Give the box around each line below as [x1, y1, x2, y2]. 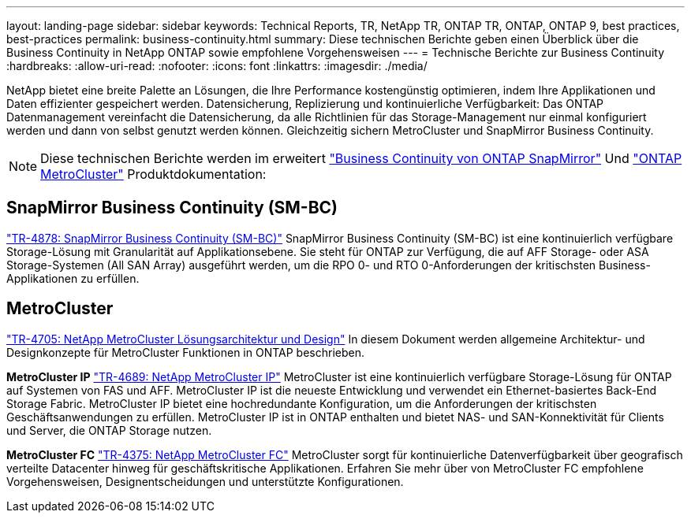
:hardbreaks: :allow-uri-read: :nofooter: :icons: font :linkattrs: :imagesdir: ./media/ [6, 59, 428, 72]
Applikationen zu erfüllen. [6, 271, 140, 285]
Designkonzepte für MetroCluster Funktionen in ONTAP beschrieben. [6, 345, 365, 359]
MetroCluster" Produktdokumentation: [40, 166, 267, 182]
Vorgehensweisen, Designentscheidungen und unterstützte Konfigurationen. [6, 474, 404, 488]
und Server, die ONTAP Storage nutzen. [6, 423, 212, 437]
